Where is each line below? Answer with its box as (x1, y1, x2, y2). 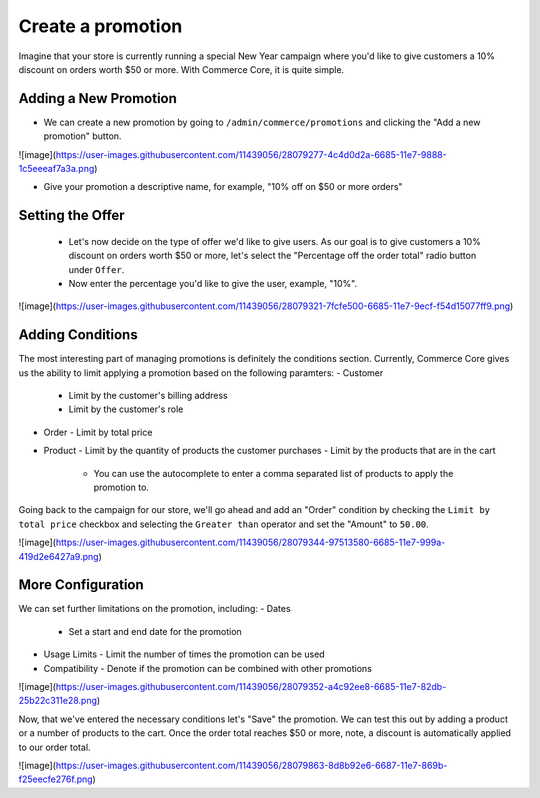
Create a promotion (18, 15, 183, 37)
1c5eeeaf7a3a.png (18, 163, 95, 175)
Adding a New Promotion (18, 90, 177, 107)
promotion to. (93, 481, 150, 494)
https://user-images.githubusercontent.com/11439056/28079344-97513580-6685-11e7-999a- (55, 536, 446, 549)
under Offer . (68, 263, 125, 275)
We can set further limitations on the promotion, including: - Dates (18, 603, 291, 615)
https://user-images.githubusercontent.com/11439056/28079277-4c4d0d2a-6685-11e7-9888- (55, 148, 447, 160)
